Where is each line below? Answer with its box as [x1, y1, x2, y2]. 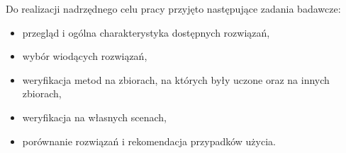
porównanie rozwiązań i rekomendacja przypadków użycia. [22, 133, 276, 148]
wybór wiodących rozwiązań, [22, 49, 147, 63]
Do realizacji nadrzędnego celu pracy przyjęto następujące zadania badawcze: [6, 1, 341, 16]
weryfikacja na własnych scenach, [22, 109, 167, 124]
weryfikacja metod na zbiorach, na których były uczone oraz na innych [22, 72, 330, 87]
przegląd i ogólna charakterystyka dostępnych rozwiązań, [22, 25, 270, 39]
